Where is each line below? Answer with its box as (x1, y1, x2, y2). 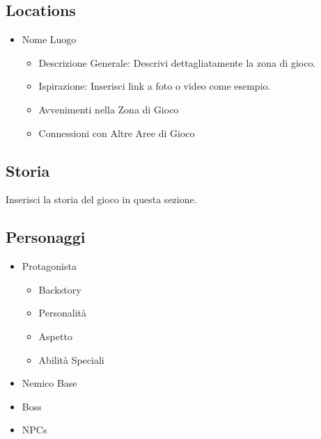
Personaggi (6, 226, 86, 248)
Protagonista (22, 259, 77, 273)
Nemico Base (22, 376, 77, 390)
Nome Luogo (22, 32, 77, 47)
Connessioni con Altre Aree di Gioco (38, 125, 195, 140)
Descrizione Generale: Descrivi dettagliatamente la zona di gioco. (38, 55, 316, 70)
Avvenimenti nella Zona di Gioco (38, 102, 179, 116)
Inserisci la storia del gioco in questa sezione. (6, 192, 197, 207)
